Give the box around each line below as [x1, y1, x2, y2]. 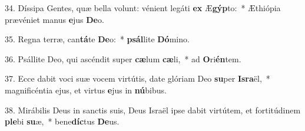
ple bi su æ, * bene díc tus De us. [5, 115, 120, 127]
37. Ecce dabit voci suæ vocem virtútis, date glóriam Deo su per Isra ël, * [5, 72, 270, 85]
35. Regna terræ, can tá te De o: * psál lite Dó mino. [5, 33, 190, 45]
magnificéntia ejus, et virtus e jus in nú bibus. [5, 83, 167, 96]
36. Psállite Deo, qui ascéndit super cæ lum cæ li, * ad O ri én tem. [5, 52, 241, 65]
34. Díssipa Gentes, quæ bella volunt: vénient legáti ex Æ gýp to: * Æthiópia [5, 2, 281, 14]
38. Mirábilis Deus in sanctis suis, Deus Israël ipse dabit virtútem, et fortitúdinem [5, 103, 301, 116]
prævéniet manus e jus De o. [5, 13, 104, 25]
